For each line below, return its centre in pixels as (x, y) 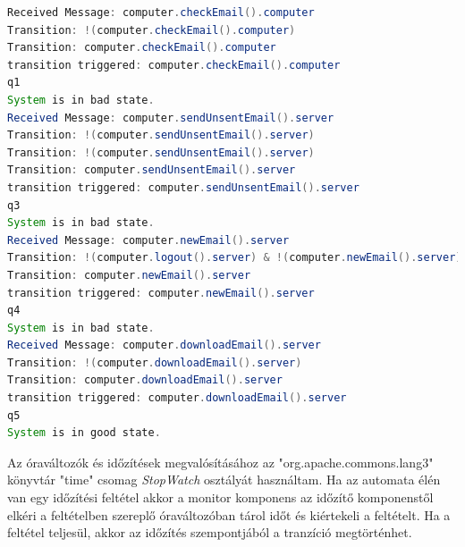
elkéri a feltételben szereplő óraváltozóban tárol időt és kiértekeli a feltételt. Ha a (229, 514)
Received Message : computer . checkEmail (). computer (161, 13)
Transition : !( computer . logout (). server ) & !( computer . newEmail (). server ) (235, 258)
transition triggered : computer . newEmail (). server (161, 293)
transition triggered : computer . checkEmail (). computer (174, 65)
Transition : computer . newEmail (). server (129, 275)
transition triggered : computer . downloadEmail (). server (177, 398)
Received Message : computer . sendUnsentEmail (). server (171, 118)
